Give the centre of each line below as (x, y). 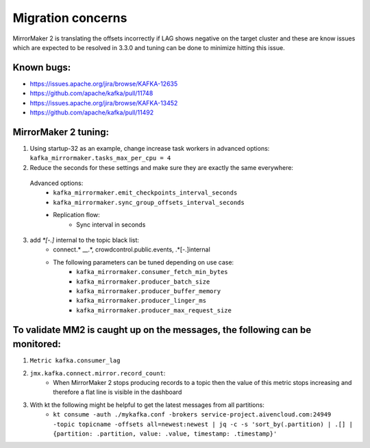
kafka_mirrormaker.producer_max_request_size (154, 310)
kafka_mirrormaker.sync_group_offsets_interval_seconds (149, 202)
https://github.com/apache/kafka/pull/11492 (92, 112)
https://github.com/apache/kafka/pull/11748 (91, 93)
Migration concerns (70, 18)
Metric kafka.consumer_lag (75, 361)
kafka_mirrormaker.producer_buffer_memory (149, 291)
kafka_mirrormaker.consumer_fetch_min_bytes (152, 272)
